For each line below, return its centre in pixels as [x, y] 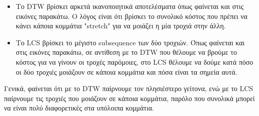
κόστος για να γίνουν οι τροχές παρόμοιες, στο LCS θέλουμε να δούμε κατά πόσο [134, 61]
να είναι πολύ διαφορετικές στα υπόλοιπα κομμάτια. [79, 108]
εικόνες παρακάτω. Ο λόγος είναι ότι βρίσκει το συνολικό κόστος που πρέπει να [131, 16]
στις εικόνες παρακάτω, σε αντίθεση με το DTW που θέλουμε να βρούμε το [126, 52]
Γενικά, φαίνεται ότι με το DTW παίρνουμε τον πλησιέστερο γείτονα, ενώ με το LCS [129, 88]
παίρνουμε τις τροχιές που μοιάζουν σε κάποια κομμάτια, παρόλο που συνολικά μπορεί [129, 98]
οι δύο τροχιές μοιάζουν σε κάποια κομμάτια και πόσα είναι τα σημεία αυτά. [126, 71]
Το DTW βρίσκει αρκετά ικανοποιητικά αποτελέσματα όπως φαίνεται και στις [129, 6]
